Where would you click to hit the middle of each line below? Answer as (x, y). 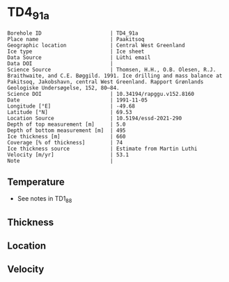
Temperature (36, 182)
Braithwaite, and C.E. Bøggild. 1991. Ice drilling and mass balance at (115, 76)
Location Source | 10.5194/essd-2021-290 (95, 118)
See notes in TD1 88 (45, 200)
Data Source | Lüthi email (79, 57)
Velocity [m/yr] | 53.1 (68, 155)
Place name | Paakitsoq (76, 39)
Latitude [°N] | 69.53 (70, 112)
